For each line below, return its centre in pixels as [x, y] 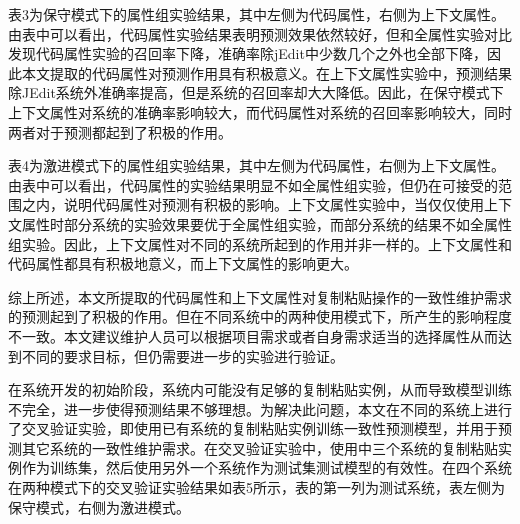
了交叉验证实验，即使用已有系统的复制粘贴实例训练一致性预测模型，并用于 [253, 428]
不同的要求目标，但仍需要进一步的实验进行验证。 [182, 355]
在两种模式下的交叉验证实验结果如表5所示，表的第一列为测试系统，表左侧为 [256, 487]
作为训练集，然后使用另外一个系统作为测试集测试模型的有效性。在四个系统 [266, 467]
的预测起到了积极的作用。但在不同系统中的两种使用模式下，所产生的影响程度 [260, 316]
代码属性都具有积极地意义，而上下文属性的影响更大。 [183, 263]
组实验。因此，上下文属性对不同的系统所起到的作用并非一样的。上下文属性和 [260, 243]
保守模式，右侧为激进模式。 [99, 506]
